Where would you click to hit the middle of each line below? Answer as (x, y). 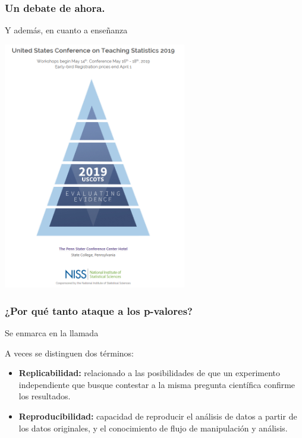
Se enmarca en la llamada (52, 333)
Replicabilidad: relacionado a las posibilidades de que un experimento (150, 373)
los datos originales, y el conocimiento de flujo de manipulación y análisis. (153, 428)
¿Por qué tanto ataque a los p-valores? (99, 310)
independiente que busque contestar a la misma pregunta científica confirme (157, 384)
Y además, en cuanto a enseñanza (66, 30)
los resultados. (45, 396)
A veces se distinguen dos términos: (69, 353)
